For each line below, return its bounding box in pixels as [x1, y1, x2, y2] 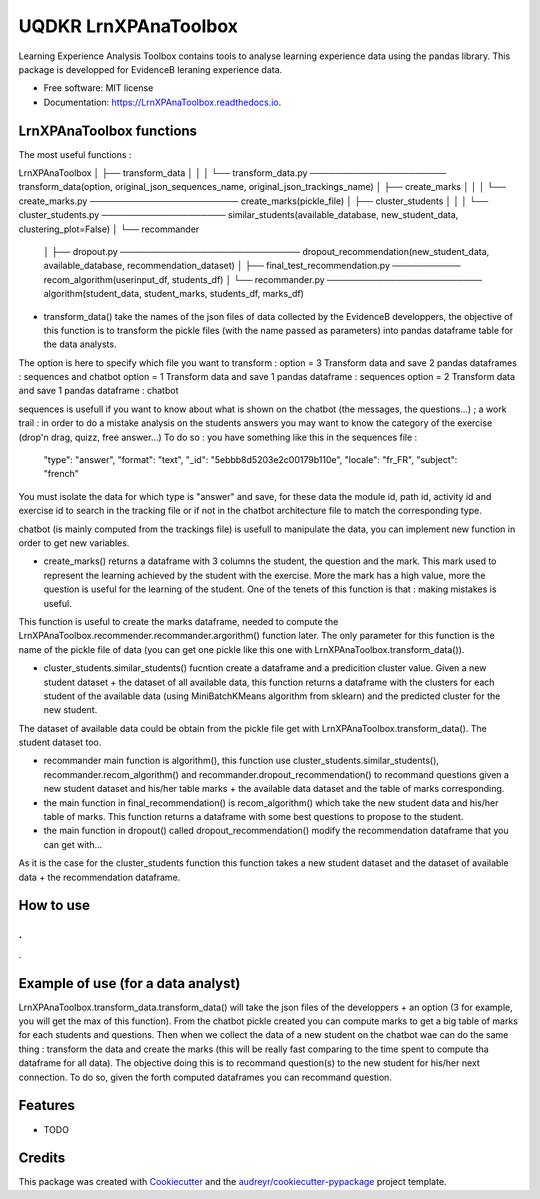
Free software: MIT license [43, 82, 154, 94]
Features [18, 1097, 75, 1114]
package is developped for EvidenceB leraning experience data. [18, 63, 283, 75]
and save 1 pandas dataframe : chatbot [18, 385, 179, 397]
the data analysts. [43, 338, 117, 350]
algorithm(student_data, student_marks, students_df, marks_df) [43, 288, 305, 300]
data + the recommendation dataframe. [18, 871, 181, 883]
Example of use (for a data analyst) [18, 975, 241, 992]
